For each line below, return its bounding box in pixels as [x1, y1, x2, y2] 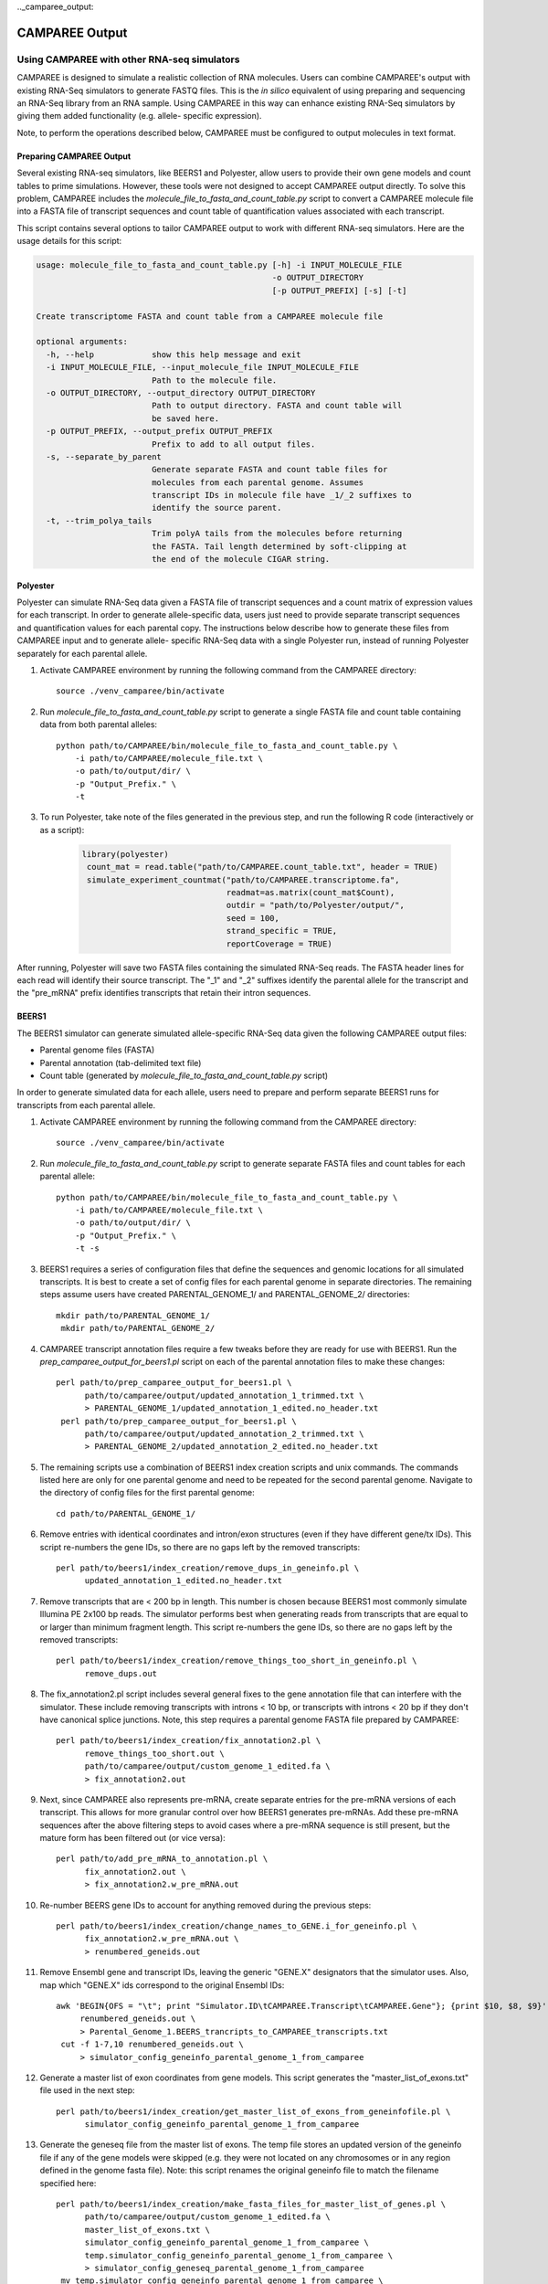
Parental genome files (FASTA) [39, 1044, 155, 1055]
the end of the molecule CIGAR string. [151, 554, 331, 565]
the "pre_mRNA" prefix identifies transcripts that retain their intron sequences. [16, 988, 311, 999]
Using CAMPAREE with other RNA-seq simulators [16, 53, 240, 66]
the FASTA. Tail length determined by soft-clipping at [151, 541, 407, 552]
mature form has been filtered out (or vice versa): [39, 1833, 226, 1844]
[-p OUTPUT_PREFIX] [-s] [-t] [271, 285, 407, 296]
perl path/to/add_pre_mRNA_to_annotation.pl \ [56, 1854, 269, 1864]
